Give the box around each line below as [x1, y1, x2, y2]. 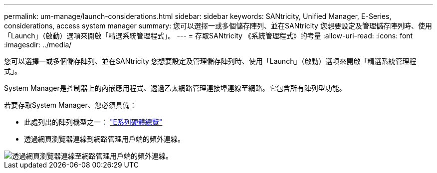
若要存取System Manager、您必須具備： [4, 101, 137, 109]
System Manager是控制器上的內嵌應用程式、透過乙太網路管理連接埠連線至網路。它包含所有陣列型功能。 [4, 84, 346, 92]
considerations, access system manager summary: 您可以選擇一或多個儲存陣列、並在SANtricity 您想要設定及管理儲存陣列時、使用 [4, 21, 432, 30]
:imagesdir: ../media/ [4, 40, 72, 49]
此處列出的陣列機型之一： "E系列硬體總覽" [24, 118, 163, 126]
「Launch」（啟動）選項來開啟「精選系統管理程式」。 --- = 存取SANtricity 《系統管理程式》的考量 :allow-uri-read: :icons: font [4, 31, 413, 40]
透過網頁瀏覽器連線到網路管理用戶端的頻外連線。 [24, 135, 185, 143]
